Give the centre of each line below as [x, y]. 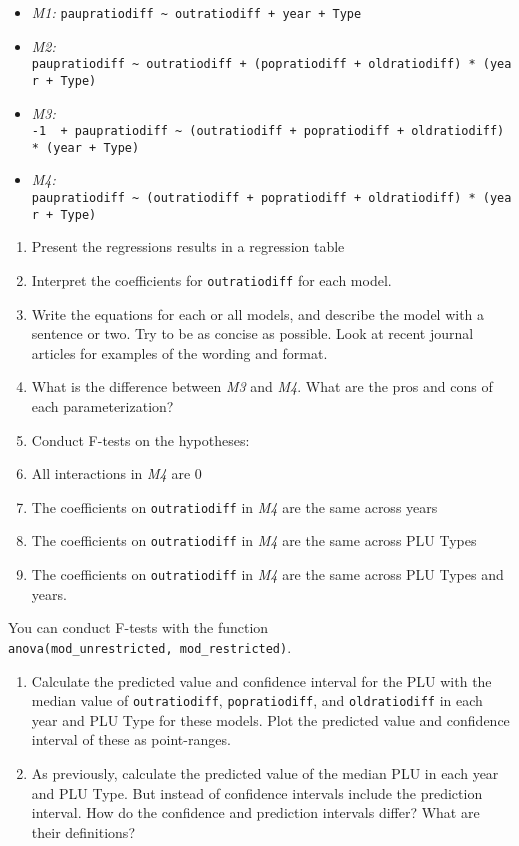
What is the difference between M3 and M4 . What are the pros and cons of [262, 386]
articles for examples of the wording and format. [179, 352]
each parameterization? [102, 406]
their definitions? [83, 831]
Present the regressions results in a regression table [188, 246]
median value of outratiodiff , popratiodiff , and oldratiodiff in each [257, 700]
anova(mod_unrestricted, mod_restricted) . [150, 646]
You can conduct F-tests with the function [138, 627]
